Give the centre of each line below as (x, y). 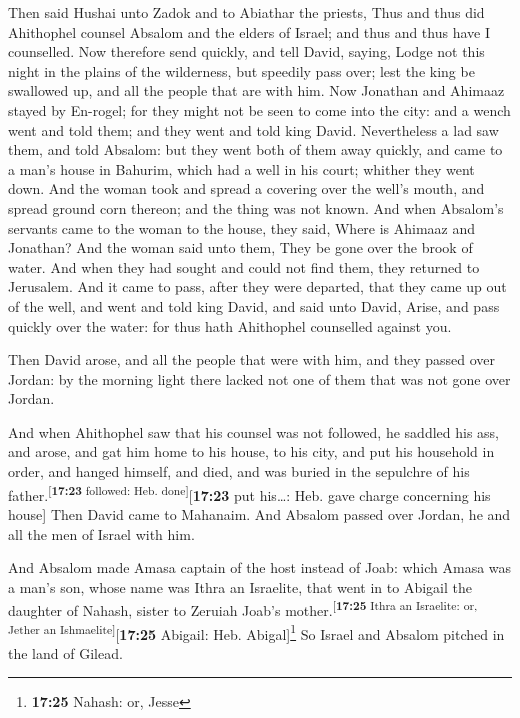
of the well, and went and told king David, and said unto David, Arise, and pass (254, 305)
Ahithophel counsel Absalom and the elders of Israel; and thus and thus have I (249, 31)
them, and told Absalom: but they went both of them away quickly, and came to (255, 149)
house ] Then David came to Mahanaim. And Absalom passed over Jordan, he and (259, 513)
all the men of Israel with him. (101, 533)
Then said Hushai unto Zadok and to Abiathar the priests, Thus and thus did (246, 12)
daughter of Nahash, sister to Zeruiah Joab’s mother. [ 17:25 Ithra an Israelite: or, (243, 608)
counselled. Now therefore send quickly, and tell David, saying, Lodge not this (246, 51)
